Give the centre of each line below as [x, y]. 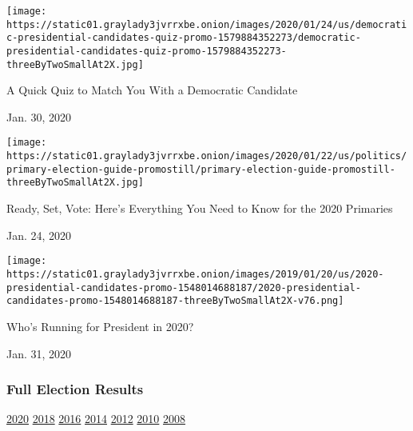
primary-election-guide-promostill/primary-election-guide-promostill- [201, 169]
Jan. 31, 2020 [39, 353]
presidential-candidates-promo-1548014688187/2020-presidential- [184, 287]
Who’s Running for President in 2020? [100, 326]
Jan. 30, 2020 [39, 116]
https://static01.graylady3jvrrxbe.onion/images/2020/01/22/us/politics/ [207, 156]
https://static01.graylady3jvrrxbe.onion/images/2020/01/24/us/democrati [207, 24]
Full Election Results [75, 389]
